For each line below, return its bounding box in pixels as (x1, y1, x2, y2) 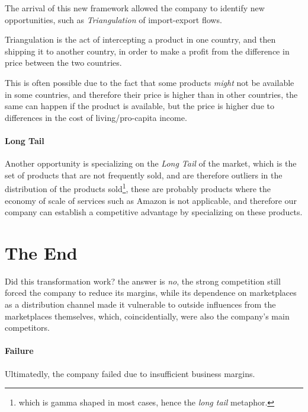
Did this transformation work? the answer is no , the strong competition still (5, 274, 281, 287)
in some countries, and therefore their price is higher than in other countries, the (5, 88, 298, 100)
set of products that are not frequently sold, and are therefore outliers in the (5, 168, 283, 181)
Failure (5, 344, 34, 357)
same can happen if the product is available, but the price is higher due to (5, 100, 274, 112)
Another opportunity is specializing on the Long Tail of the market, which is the (5, 157, 297, 170)
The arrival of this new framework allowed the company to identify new (5, 2, 265, 14)
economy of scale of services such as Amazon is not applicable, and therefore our (5, 194, 297, 206)
